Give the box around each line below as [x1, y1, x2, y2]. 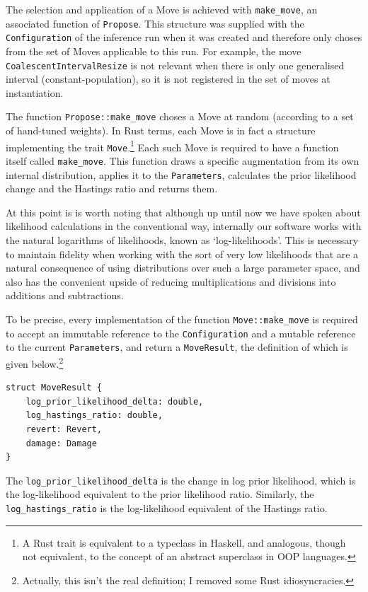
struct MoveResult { [6, 383, 103, 393]
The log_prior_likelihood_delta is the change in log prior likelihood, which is [6, 472, 356, 487]
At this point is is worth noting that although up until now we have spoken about [6, 204, 361, 219]
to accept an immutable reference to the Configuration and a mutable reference [6, 325, 356, 340]
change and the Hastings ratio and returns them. [6, 181, 218, 196]
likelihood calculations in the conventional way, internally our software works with [6, 219, 362, 233]
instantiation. [6, 85, 64, 100]
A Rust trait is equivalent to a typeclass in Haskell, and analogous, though [22, 535, 346, 550]
